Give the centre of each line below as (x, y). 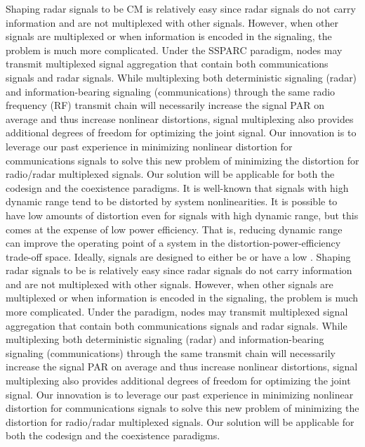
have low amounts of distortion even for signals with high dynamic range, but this (182, 215)
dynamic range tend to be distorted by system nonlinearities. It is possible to (172, 201)
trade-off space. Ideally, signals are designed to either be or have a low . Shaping (178, 256)
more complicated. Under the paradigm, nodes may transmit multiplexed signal (177, 312)
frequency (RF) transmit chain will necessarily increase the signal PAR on (165, 105)
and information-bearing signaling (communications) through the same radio (171, 91)
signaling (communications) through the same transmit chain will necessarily (171, 352)
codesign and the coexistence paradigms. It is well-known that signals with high (177, 187)
